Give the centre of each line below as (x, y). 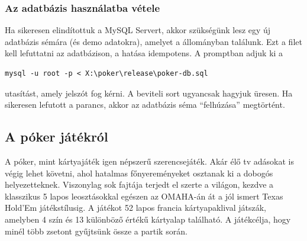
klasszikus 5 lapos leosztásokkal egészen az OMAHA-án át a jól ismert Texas (144, 196)
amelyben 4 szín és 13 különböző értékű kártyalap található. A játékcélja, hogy (148, 219)
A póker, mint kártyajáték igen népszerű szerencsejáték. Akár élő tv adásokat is (149, 161)
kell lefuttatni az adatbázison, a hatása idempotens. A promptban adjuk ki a (144, 53)
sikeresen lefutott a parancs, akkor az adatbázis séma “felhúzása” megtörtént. (145, 105)
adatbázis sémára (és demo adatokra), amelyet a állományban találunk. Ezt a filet (153, 41)
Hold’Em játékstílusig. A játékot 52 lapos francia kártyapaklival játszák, (136, 208)
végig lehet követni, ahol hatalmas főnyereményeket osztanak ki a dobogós (139, 173)
